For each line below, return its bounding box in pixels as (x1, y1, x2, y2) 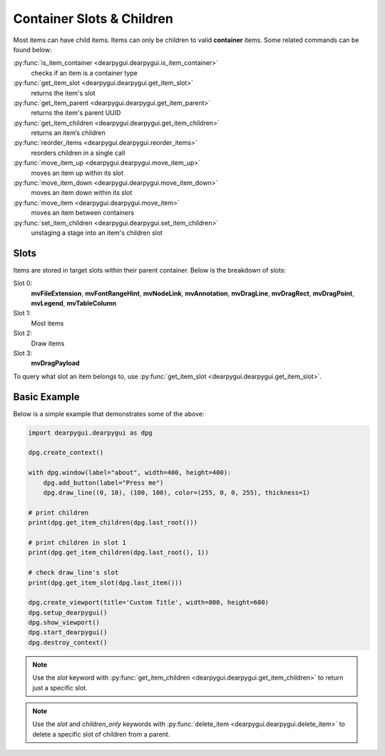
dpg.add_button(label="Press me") (43, 478, 164, 487)
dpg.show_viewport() (28, 618, 100, 627)
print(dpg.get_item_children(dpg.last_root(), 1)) (28, 548, 210, 557)
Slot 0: (13, 279, 33, 288)
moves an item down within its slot (31, 188, 133, 197)
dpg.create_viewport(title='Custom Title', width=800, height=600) (28, 598, 269, 607)
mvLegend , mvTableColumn (31, 299, 117, 308)
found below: (13, 45, 52, 54)
